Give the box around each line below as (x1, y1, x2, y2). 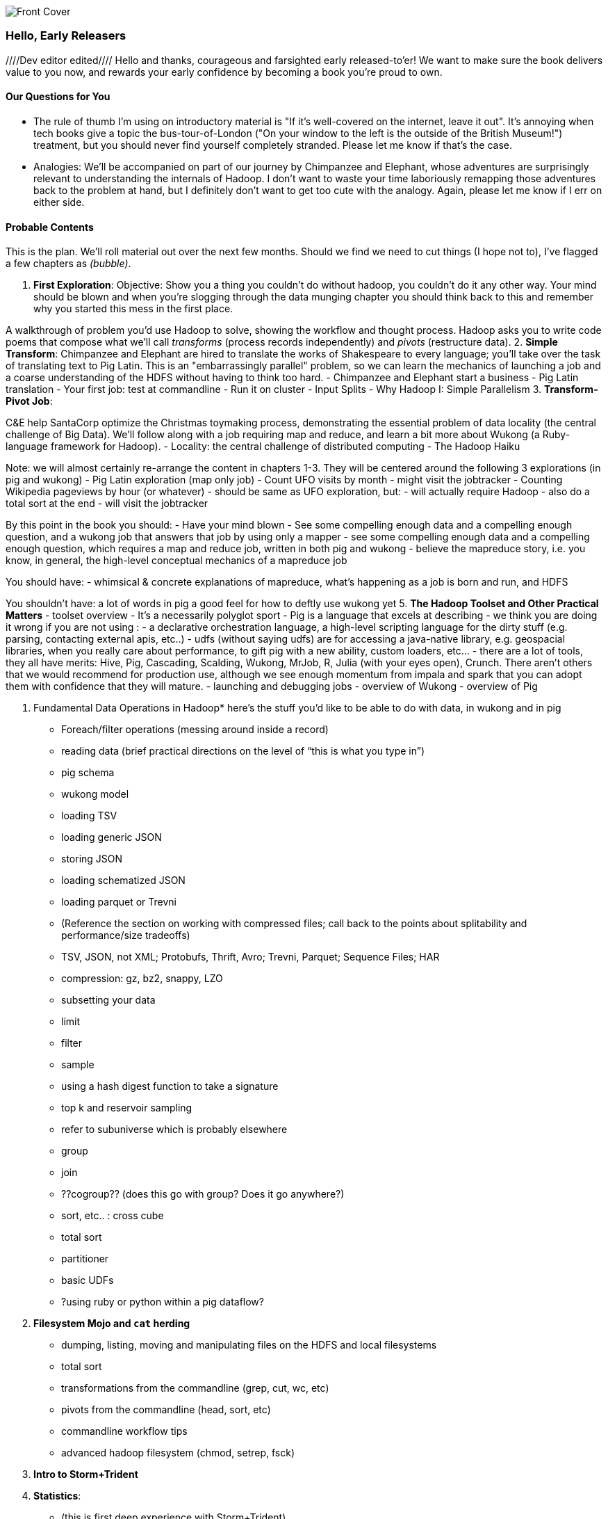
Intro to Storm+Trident (33, 1468, 138, 1481)
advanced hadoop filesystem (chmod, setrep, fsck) (61, 1447, 295, 1459)
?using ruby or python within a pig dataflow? (61, 1296, 264, 1308)
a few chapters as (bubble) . (6, 257, 131, 270)
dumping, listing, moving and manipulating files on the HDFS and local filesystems (61, 1339, 437, 1351)
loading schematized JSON (61, 874, 186, 887)
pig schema (61, 766, 115, 779)
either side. (33, 195, 85, 208)
